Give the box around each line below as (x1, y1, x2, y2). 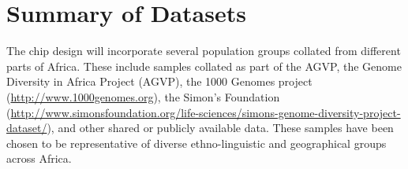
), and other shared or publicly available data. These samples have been (47, 119, 394, 136)
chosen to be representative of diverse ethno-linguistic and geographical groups (6, 134, 387, 151)
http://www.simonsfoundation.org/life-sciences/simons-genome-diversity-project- (10, 104, 401, 120)
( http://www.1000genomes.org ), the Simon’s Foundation (6, 88, 280, 105)
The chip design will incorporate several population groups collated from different (6, 42, 401, 59)
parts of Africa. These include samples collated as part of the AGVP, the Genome (6, 57, 402, 74)
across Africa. (6, 150, 72, 167)
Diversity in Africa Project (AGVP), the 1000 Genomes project (6, 73, 313, 90)
